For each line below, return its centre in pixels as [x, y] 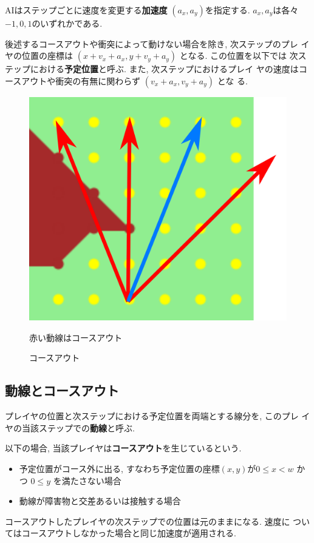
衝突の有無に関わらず [98, 80]
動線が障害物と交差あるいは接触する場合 [100, 501]
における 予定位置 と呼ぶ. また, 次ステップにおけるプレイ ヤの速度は [164, 69]
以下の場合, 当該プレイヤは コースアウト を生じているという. [123, 448]
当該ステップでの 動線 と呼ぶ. [78, 427]
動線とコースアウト [62, 390]
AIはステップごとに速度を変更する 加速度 [86, 10]
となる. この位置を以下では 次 [239, 56]
